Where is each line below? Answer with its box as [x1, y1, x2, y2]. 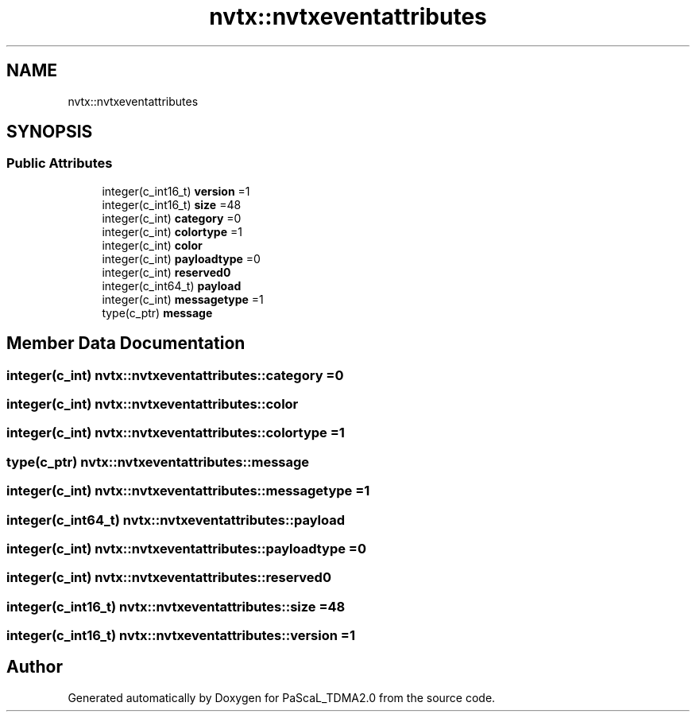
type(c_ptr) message [102, 305, 213, 320]
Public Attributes [6, 155, 113, 172]
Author [6, 657, 63, 677]
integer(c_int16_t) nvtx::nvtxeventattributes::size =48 [6, 598, 346, 615]
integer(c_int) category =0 [102, 211, 242, 225]
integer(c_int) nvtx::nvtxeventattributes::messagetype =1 [6, 483, 370, 499]
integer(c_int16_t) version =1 [102, 184, 250, 198]
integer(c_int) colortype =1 [102, 224, 242, 239]
